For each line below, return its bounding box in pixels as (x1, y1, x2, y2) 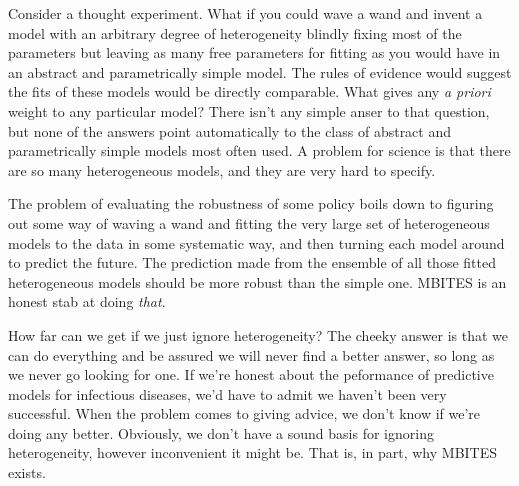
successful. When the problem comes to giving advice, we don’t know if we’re (8, 403, 481, 424)
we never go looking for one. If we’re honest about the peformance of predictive (8, 364, 494, 385)
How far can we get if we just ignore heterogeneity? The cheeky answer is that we (8, 324, 509, 345)
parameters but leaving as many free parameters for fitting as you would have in (8, 42, 501, 63)
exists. (8, 462, 46, 483)
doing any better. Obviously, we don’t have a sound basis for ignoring (8, 422, 434, 443)
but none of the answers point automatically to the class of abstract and (8, 120, 452, 141)
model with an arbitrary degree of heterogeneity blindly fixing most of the (8, 22, 462, 43)
